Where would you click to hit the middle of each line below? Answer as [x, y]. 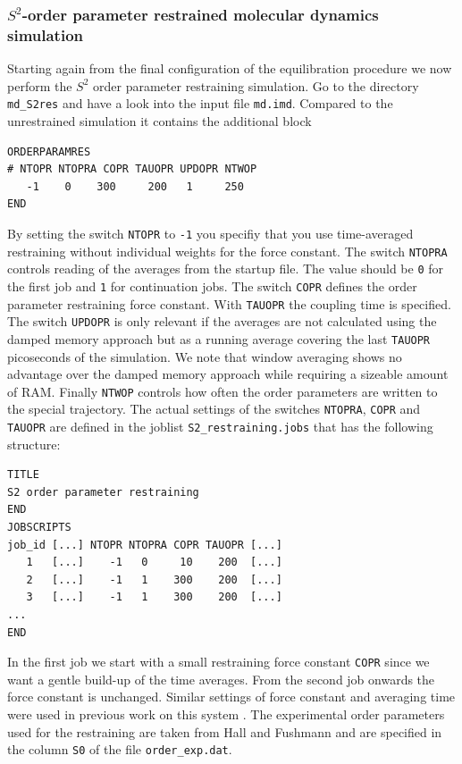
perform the [40, 85]
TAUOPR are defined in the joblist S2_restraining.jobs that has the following [220, 427]
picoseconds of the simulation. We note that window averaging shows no [205, 356]
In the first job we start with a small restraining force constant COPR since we [218, 662]
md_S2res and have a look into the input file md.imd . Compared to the [200, 103]
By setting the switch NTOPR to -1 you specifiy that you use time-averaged [210, 233]
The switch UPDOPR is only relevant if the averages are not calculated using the [222, 321]
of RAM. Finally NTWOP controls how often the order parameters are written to [223, 391]
